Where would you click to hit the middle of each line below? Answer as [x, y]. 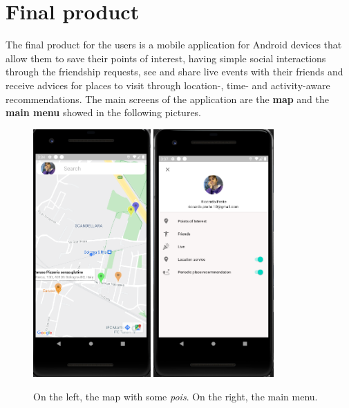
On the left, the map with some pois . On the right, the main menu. [176, 396]
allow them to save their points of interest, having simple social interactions [166, 58]
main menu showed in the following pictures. [103, 112]
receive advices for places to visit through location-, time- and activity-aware [168, 85]
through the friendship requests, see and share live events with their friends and [174, 72]
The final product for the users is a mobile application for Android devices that [174, 45]
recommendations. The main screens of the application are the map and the [168, 99]
